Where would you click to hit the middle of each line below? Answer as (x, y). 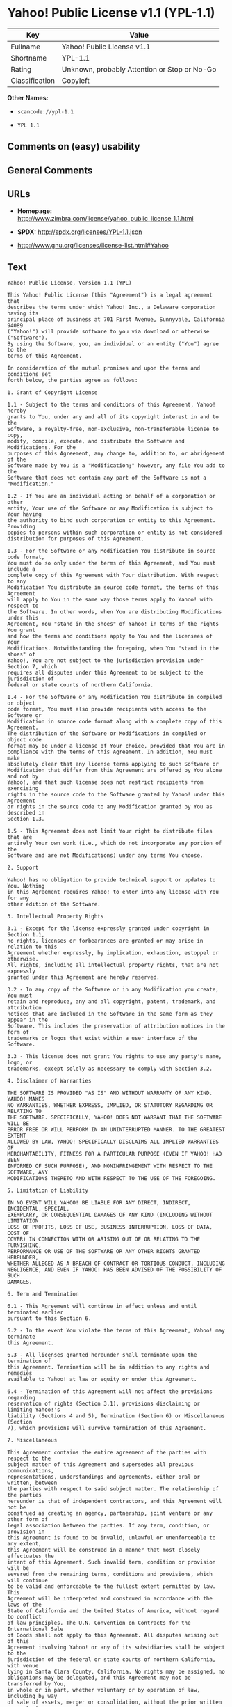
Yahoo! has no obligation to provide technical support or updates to (111, 880)
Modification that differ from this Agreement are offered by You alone (115, 771)
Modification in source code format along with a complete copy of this (115, 722)
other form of (28, 1520)
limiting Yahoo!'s (34, 1410)
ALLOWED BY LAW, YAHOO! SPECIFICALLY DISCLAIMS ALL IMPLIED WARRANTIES (113, 1142)
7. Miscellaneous (32, 1440)
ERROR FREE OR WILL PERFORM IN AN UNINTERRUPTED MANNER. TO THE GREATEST (116, 1130)
